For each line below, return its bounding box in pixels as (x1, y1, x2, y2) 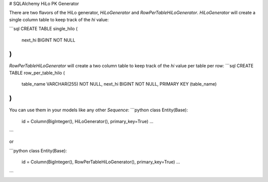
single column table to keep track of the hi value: (9, 16, 109, 22)
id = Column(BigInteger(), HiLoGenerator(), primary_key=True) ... (21, 118, 154, 124)
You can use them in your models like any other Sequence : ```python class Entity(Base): (9, 107, 188, 113)
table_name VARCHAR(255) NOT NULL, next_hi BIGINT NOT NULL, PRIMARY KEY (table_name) (21, 81, 217, 87)
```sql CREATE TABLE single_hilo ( (9, 26, 78, 32)
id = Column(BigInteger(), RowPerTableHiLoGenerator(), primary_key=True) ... (21, 159, 181, 165)
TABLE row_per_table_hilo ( (9, 70, 65, 76)
